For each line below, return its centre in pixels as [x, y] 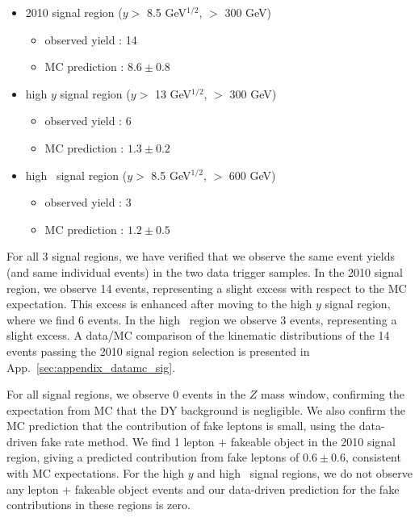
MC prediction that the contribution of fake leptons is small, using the [181, 426]
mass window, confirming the [333, 394]
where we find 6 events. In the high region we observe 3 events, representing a [202, 319]
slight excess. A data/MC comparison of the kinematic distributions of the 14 [198, 335]
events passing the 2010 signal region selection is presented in [158, 351]
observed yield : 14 [91, 39]
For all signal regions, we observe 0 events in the [126, 394]
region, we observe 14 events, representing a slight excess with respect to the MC [207, 288]
